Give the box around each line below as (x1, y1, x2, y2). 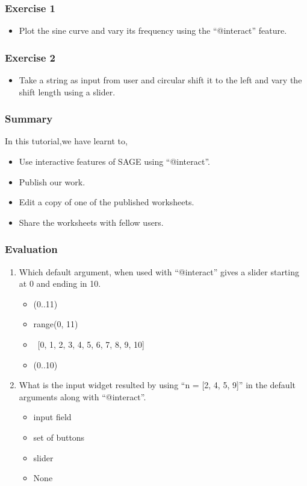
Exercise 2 (5, 50, 55, 65)
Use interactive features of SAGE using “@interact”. (19, 155, 210, 168)
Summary (5, 111, 53, 126)
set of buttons (33, 430, 85, 443)
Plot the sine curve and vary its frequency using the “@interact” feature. (19, 24, 287, 37)
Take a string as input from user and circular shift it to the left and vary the (19, 74, 302, 86)
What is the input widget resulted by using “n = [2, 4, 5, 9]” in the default (19, 379, 296, 391)
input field (33, 411, 72, 423)
